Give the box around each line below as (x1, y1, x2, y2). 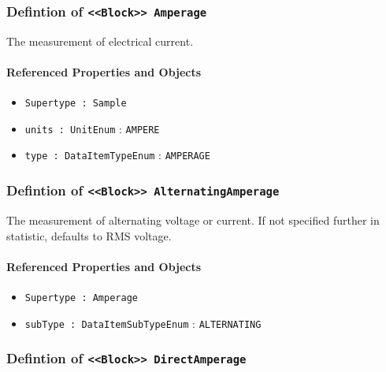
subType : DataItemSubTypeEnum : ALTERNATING (24, 314, 262, 331)
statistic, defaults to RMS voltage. (6, 227, 172, 244)
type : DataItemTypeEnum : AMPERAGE (24, 147, 210, 163)
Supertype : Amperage (24, 292, 138, 303)
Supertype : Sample (24, 98, 127, 110)
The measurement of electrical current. (6, 32, 194, 49)
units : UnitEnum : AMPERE (24, 120, 160, 136)
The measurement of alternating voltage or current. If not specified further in (6, 211, 380, 228)
